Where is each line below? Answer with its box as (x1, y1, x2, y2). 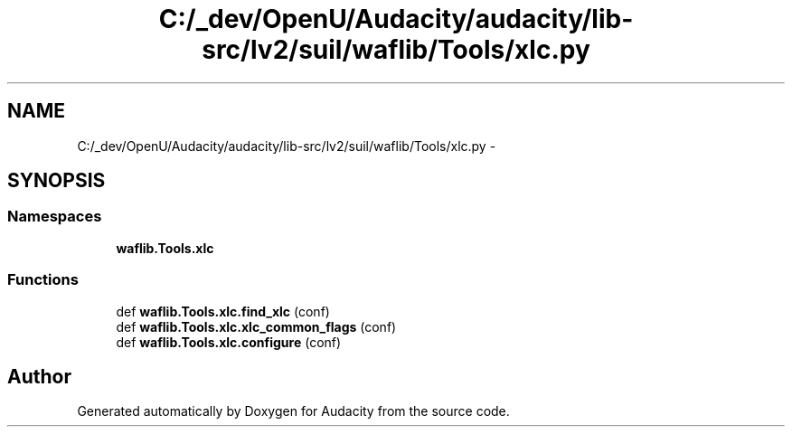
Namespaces (7, 207, 102, 226)
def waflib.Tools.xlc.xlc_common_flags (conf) (116, 318, 397, 335)
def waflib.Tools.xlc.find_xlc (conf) (116, 303, 330, 319)
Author (7, 364, 71, 388)
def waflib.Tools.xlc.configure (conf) (116, 334, 342, 350)
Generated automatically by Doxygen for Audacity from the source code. (77, 403, 510, 420)
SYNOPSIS (7, 169, 106, 193)
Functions (7, 270, 79, 289)
